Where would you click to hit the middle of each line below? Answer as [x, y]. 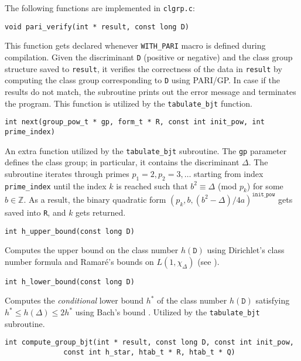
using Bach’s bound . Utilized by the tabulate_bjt [167, 312]
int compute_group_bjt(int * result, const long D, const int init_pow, [149, 343]
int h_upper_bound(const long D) [70, 231]
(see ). [208, 261]
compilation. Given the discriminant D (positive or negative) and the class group [149, 57]
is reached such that [152, 185]
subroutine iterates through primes [67, 173]
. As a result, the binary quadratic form [95, 199]
